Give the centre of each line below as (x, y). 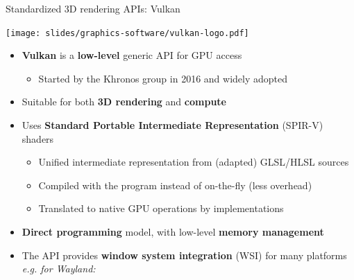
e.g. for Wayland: (59, 269)
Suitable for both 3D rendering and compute (124, 102)
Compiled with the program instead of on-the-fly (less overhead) (175, 185)
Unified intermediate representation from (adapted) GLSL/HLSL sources (194, 162)
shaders (38, 138)
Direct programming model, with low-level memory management (173, 231)
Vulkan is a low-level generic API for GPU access (132, 55)
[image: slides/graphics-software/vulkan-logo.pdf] (127, 33)
